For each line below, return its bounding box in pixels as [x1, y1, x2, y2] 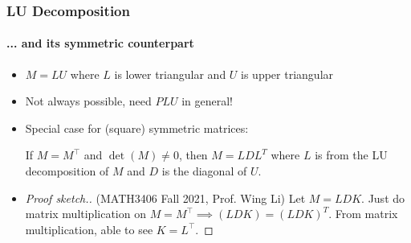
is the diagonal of [161, 163, 247, 179]
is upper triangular [241, 65, 334, 82]
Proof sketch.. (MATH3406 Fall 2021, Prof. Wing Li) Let [25, 189, 306, 206]
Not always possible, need [25, 93, 152, 109]
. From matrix [328, 205, 398, 222]
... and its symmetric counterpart [6, 35, 194, 51]
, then [178, 146, 208, 163]
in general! [181, 93, 234, 109]
